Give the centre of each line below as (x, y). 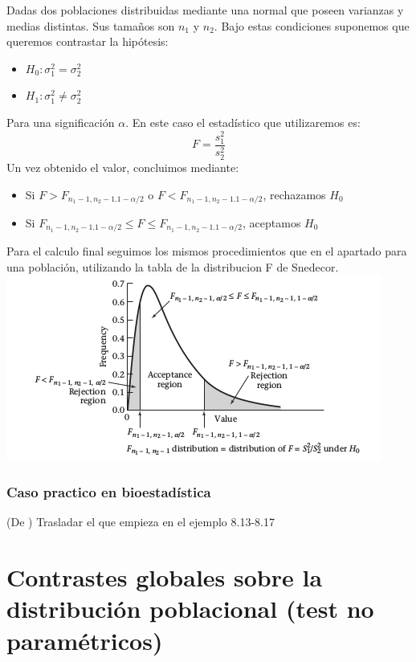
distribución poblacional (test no (190, 609)
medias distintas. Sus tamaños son (91, 25)
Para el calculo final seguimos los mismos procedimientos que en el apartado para (207, 251)
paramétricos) (85, 640)
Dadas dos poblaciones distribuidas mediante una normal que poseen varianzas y (205, 10)
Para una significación (61, 122)
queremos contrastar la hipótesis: (88, 41)
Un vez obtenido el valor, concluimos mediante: (123, 167)
